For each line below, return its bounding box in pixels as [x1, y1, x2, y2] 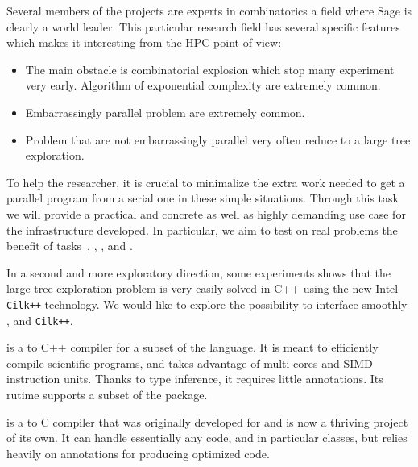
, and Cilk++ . [6, 311, 73, 328]
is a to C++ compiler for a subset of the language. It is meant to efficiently [6, 339, 379, 356]
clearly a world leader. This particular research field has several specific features [6, 18, 400, 35]
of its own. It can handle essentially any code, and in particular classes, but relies [6, 429, 408, 446]
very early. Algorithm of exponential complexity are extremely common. [25, 77, 381, 94]
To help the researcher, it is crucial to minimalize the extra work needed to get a [6, 173, 405, 190]
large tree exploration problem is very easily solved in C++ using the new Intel [6, 280, 399, 297]
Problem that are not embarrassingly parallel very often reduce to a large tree [25, 131, 411, 148]
